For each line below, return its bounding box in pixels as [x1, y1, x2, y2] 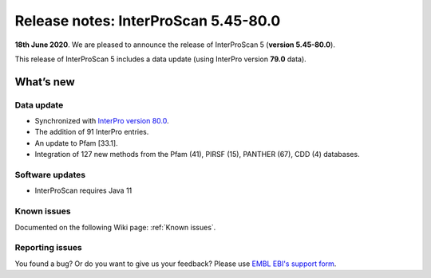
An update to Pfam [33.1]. [34, 138, 119, 147]
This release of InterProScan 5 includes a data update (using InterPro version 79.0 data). [14, 54, 306, 64]
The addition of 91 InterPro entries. [34, 127, 149, 137]
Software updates [14, 170, 86, 181]
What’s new [14, 75, 75, 88]
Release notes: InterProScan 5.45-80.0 [14, 12, 281, 29]
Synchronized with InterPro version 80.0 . [34, 116, 169, 126]
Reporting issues [14, 242, 83, 253]
